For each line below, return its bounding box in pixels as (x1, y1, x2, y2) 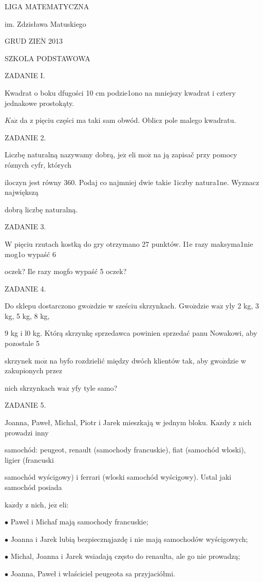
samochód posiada (5, 482, 62, 492)
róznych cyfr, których (5, 159, 72, 170)
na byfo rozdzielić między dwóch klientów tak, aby (49, 355, 209, 366)
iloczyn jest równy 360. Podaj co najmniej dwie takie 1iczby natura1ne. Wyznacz (5, 176, 259, 187)
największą (5, 187, 39, 197)
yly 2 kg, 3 (226, 300, 259, 311)
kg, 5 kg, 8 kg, (5, 310, 50, 321)
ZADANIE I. (5, 70, 45, 81)
